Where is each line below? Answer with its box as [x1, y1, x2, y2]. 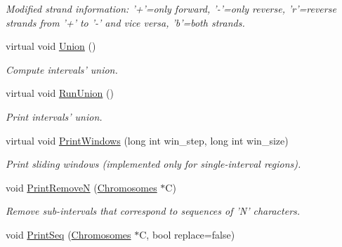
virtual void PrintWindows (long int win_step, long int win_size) [6, 133, 289, 147]
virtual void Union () [6, 39, 96, 53]
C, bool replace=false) [139, 227, 235, 241]
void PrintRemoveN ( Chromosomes [6, 180, 157, 194]
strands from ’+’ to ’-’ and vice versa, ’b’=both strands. [6, 15, 245, 29]
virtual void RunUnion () [6, 86, 114, 100]
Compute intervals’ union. [6, 62, 118, 76]
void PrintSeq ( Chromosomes [6, 227, 131, 241]
